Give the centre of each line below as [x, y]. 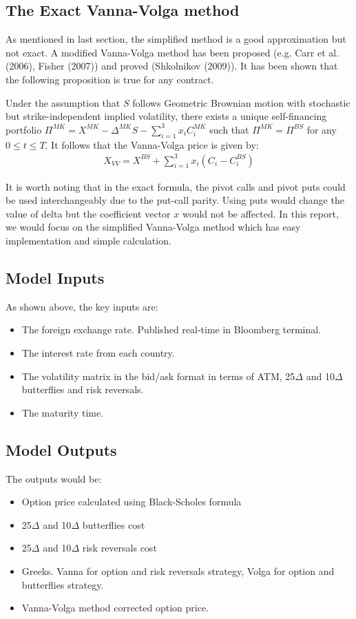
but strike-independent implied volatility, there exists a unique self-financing [166, 116]
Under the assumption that [63, 102]
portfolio [24, 129]
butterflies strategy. [63, 584]
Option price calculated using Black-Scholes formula [132, 502]
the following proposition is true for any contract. [110, 79]
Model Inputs [55, 278]
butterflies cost [114, 524]
